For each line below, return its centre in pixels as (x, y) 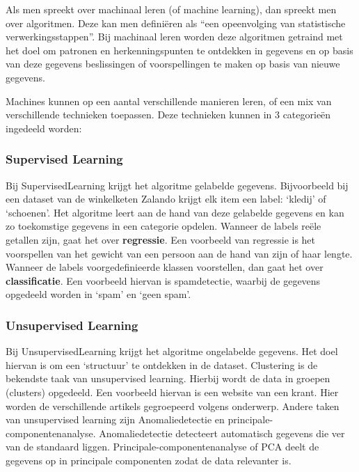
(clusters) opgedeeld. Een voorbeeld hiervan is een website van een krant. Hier (172, 392)
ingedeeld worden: (44, 128)
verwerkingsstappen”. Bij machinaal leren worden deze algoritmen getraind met (174, 37)
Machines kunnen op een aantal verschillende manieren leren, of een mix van (169, 101)
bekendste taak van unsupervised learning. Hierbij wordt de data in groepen (168, 378)
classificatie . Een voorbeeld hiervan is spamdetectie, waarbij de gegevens (163, 280)
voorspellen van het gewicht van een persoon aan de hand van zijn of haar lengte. (179, 253)
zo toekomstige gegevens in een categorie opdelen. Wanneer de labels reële (163, 226)
